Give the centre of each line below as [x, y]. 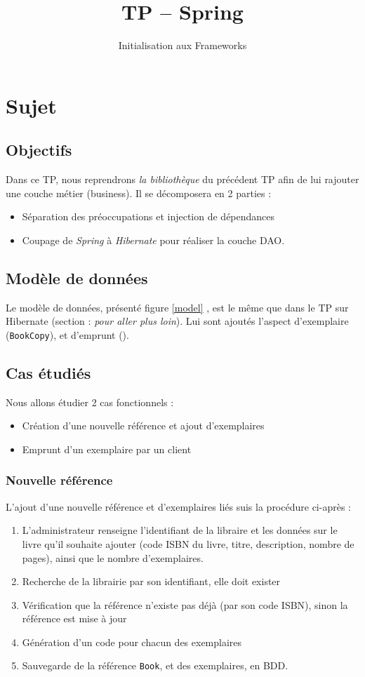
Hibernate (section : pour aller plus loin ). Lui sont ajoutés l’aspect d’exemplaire [177, 321]
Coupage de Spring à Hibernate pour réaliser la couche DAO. [153, 240]
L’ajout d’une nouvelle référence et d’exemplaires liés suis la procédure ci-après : [178, 506]
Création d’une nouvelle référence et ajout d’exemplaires [143, 425]
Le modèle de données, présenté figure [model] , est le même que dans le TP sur [177, 307]
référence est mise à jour [74, 618]
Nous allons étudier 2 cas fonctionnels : [90, 402]
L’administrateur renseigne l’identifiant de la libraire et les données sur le [180, 530]
